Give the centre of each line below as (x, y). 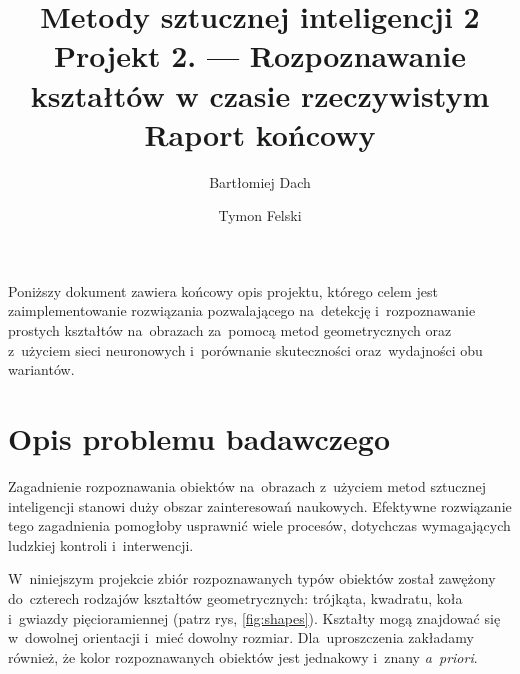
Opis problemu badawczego (199, 438)
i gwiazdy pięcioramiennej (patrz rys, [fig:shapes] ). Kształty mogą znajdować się (254, 617)
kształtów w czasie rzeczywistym (260, 94)
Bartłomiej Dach (260, 181)
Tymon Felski (260, 215)
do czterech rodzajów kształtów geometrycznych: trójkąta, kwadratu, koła (235, 597)
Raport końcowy (260, 133)
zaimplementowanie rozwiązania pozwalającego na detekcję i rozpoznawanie (242, 310)
